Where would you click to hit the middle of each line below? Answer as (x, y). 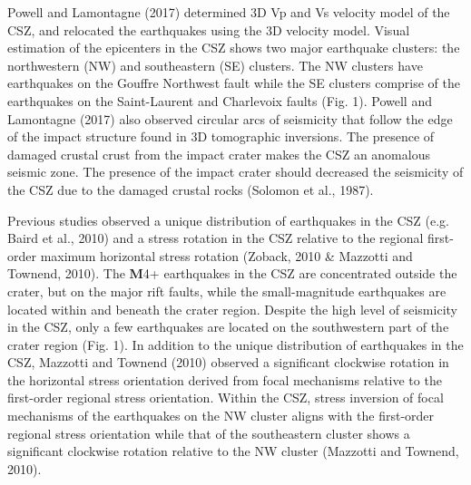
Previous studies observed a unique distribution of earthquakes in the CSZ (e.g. (228, 220)
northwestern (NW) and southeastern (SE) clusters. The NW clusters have (215, 65)
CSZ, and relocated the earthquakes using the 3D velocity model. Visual (209, 29)
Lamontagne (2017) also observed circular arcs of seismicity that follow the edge (230, 118)
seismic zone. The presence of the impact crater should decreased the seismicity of (235, 172)
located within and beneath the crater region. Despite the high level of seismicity (232, 309)
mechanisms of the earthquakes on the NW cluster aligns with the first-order (221, 416)
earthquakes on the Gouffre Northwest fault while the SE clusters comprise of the (234, 83)
